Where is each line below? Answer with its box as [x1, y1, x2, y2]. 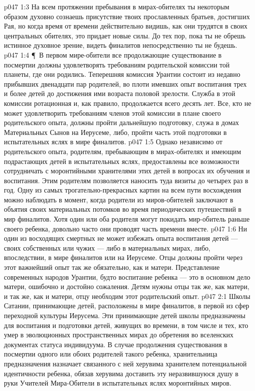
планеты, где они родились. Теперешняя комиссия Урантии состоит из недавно [4, 69, 240, 79]
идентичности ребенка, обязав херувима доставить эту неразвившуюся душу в [4, 368, 239, 378]
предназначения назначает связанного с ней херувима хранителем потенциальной [4, 358, 247, 368]
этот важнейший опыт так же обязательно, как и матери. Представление [4, 262, 220, 272]
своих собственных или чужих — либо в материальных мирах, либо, [4, 242, 211, 253]
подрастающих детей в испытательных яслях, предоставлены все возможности [4, 156, 239, 166]
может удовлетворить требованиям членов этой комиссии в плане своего [4, 107, 221, 118]
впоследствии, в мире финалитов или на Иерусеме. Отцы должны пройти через [4, 252, 243, 262]
